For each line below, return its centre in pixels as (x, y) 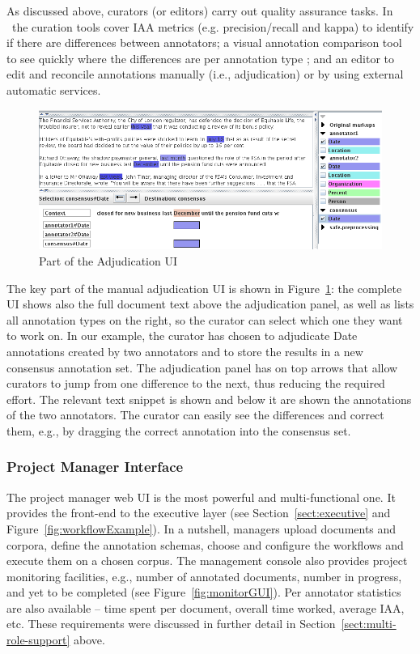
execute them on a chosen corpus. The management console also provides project (207, 561)
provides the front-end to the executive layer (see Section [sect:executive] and (199, 513)
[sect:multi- (369, 624)
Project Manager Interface (95, 467)
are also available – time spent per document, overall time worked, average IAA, (206, 607)
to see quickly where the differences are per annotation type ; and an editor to (201, 58)
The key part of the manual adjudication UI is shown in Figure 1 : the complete (204, 288)
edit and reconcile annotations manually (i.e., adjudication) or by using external (205, 74)
